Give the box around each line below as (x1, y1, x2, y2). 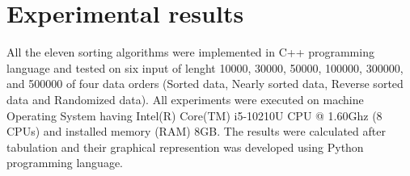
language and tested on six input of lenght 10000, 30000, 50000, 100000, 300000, (6, 59, 404, 76)
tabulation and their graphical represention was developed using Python (6, 138, 364, 155)
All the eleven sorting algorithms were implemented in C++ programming (6, 44, 374, 61)
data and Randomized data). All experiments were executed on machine (6, 90, 364, 107)
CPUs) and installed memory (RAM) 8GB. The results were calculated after (6, 123, 386, 140)
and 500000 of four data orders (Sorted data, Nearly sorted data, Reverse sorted (6, 75, 404, 92)
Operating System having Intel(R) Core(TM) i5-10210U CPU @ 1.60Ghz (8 (6, 107, 383, 124)
